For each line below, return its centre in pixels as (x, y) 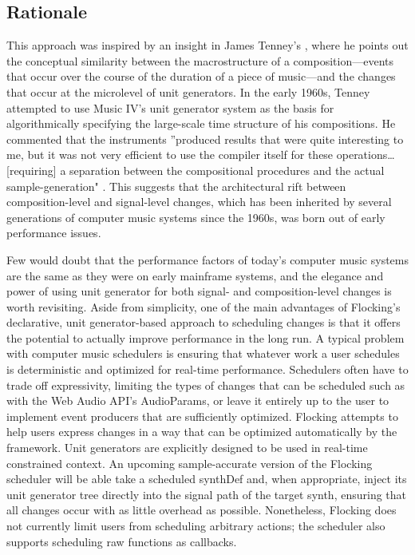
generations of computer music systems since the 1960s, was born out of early (196, 217)
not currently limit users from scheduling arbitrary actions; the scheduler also (196, 526)
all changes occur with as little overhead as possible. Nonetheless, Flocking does (202, 510)
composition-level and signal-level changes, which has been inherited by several (199, 202)
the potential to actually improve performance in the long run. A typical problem (206, 337)
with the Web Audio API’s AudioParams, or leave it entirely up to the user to (198, 400)
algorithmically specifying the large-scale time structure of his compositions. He (201, 123)
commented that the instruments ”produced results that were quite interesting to (205, 139)
